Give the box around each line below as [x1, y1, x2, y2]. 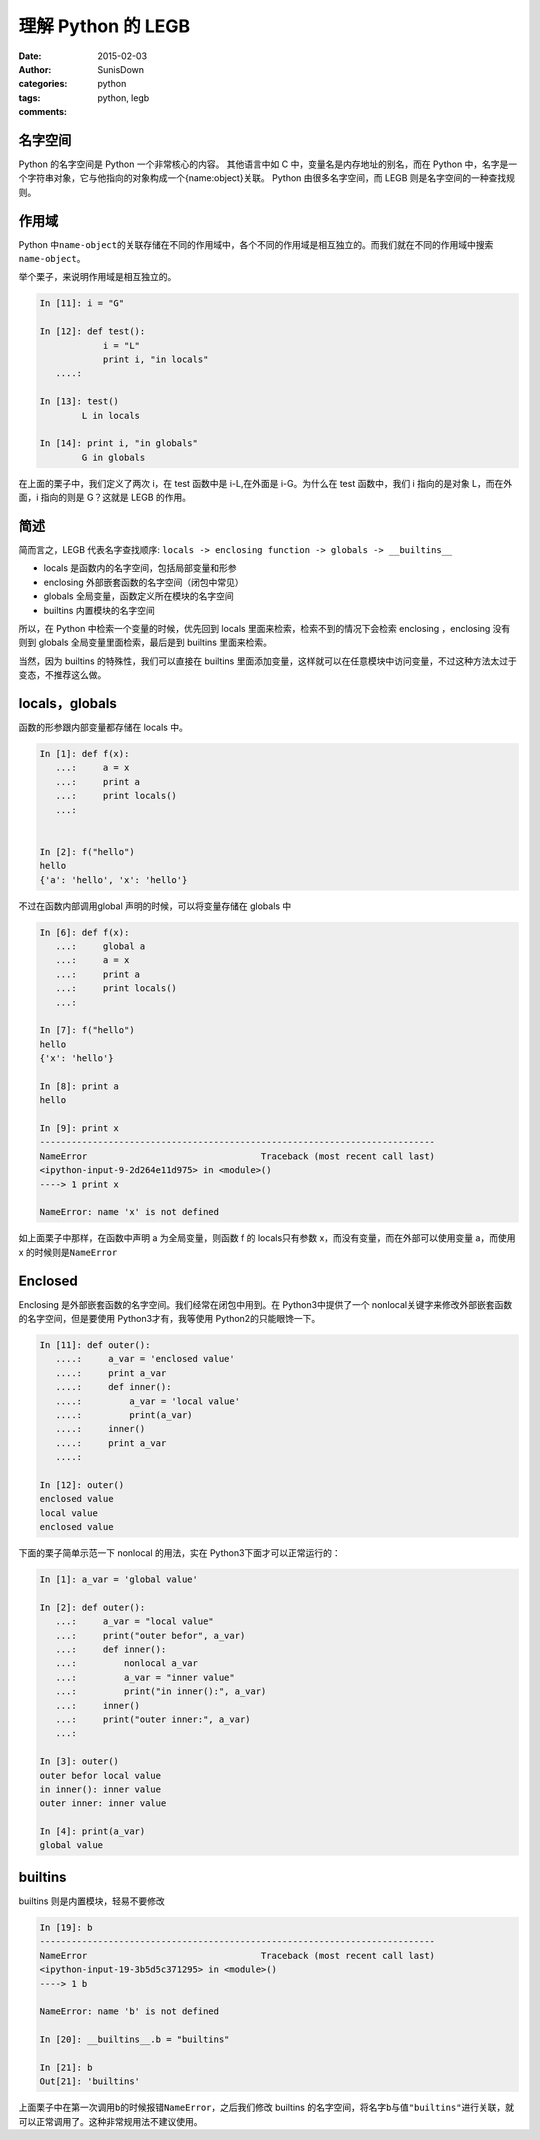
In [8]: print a [39, 1080, 120, 1092]
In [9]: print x [39, 1123, 120, 1134]
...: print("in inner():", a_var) [55, 1686, 267, 1697]
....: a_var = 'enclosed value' [55, 1353, 235, 1365]
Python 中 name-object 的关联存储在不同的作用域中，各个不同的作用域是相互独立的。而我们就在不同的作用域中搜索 [18, 238, 494, 250]
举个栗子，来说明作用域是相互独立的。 [18, 271, 177, 283]
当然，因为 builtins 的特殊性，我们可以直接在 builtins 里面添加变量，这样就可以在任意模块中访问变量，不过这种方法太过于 [18, 655, 517, 667]
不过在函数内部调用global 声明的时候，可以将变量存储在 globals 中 [18, 900, 292, 912]
